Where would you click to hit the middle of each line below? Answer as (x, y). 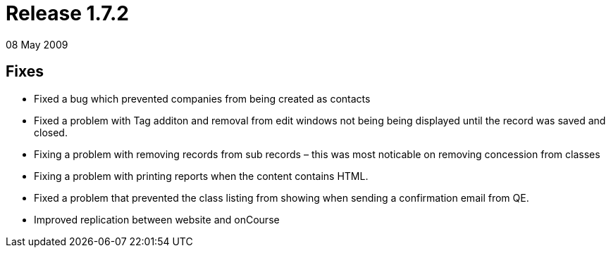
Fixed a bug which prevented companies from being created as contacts (202, 98)
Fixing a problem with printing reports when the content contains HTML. (201, 176)
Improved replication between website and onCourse (157, 219)
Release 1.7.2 (67, 13)
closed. (51, 132)
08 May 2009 (37, 44)
